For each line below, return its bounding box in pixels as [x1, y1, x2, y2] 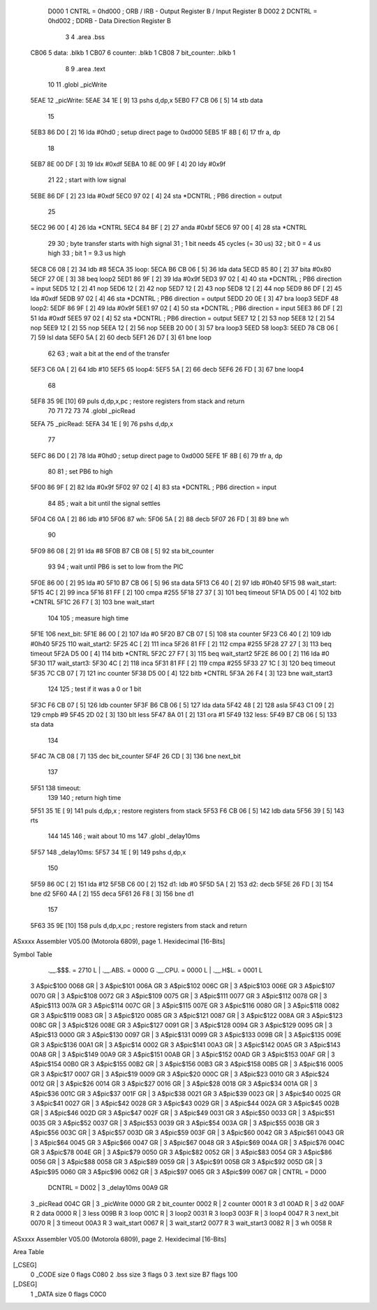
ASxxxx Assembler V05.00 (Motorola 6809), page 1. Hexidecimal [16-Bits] [13, 937, 226, 946]
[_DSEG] [13, 1280, 38, 1288]
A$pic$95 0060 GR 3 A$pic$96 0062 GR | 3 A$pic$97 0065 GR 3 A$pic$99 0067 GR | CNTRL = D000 [30, 1167, 327, 1176]
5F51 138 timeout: [30, 783, 82, 792]
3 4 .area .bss [65, 32, 105, 41]
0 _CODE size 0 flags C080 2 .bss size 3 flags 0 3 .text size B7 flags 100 [30, 1270, 238, 1279]
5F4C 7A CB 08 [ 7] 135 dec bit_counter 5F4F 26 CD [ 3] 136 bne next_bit [30, 752, 241, 761]
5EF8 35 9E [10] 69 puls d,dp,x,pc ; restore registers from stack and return [30, 397, 245, 405]
